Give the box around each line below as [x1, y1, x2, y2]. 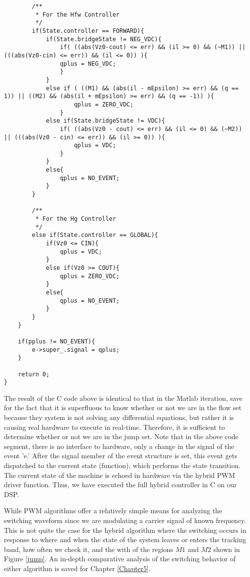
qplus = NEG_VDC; [60, 60, 116, 67]
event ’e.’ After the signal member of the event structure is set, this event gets [4, 450, 237, 461]
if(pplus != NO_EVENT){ [18, 338, 95, 345]
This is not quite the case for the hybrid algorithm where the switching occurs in [4, 525, 247, 535]
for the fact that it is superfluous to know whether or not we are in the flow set [4, 402, 242, 413]
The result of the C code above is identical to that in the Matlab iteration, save [4, 393, 243, 403]
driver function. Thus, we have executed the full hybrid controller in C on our [4, 479, 237, 490]
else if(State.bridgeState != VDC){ [45, 117, 165, 125]
